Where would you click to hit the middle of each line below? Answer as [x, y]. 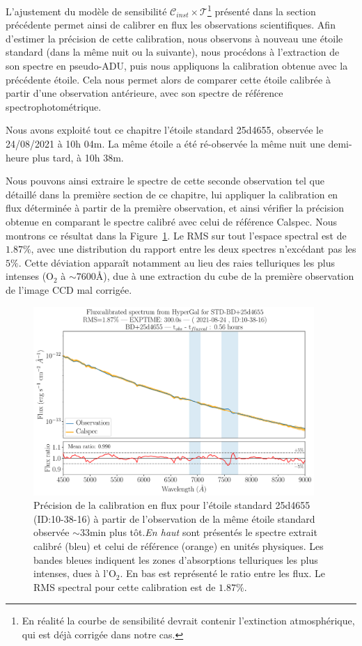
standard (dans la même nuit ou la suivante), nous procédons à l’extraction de [173, 52]
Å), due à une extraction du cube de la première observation [225, 276]
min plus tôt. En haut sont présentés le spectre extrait [203, 532]
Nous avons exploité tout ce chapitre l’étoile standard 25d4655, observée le [165, 130]
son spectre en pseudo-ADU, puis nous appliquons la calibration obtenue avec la [177, 66]
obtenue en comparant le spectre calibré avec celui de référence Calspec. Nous [171, 221]
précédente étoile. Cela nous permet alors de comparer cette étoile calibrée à [168, 79]
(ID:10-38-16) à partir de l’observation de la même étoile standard [174, 518]
